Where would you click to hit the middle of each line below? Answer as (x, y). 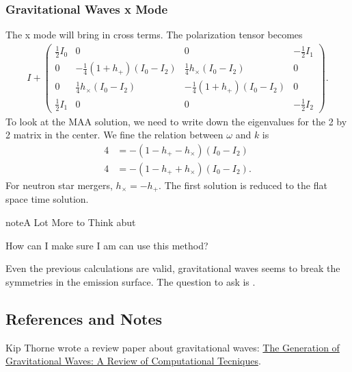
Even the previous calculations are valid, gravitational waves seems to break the (173, 268)
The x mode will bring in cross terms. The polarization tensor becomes (154, 35)
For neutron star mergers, (59, 185)
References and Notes (84, 318)
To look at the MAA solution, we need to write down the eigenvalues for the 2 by (176, 121)
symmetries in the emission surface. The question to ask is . (131, 281)
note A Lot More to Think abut (71, 222)
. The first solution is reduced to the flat (243, 185)
